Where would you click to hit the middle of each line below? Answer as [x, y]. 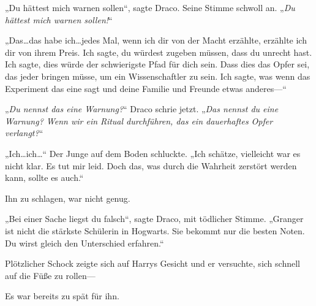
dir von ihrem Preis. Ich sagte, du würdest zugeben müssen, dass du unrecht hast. [159, 52]
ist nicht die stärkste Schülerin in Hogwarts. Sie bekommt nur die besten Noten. [155, 230]
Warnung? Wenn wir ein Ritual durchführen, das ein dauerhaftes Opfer [139, 120]
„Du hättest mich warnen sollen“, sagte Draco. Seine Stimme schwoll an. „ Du [150, 7]
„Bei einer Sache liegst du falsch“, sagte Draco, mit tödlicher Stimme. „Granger [154, 219]
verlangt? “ [24, 133]
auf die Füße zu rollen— [50, 275]
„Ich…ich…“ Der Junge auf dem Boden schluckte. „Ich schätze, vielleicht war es [153, 153]
